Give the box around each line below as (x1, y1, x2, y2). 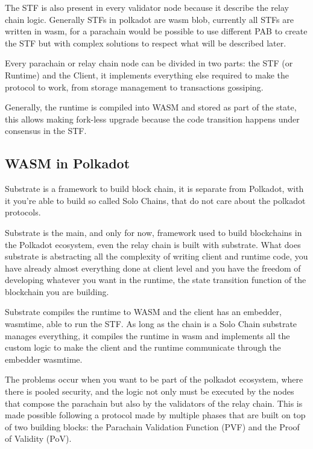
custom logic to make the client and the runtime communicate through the (5, 341, 281, 354)
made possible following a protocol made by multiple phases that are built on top (5, 409, 306, 421)
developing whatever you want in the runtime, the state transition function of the (5, 273, 306, 286)
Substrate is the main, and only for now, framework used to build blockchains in (5, 226, 302, 238)
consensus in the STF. (5, 124, 87, 137)
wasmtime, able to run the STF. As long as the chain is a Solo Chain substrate (5, 317, 297, 330)
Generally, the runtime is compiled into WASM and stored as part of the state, (5, 101, 297, 113)
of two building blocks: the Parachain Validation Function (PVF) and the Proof (5, 420, 300, 433)
